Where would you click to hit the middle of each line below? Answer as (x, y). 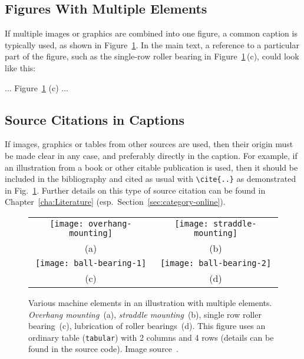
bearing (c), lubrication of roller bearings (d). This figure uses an (147, 326)
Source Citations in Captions (95, 119)
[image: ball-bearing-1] (91, 263)
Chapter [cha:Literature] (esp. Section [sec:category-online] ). (115, 202)
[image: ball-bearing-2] (216, 263)
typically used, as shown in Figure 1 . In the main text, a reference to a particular (152, 44)
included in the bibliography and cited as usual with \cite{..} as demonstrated (151, 179)
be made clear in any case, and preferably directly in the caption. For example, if (151, 155)
